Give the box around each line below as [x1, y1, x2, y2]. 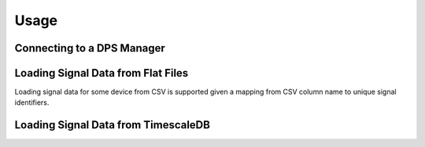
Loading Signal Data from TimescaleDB [14, 118, 210, 132]
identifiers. [14, 98, 50, 107]
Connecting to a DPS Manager [14, 41, 165, 55]
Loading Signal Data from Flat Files [14, 66, 189, 80]
